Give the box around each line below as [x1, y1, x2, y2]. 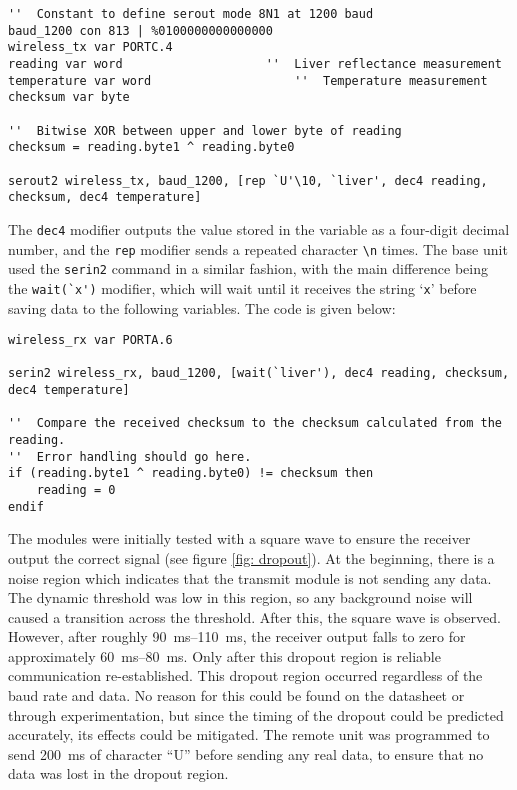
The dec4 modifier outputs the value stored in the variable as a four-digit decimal [8, 218, 510, 239]
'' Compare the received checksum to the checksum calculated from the [8, 416, 502, 431]
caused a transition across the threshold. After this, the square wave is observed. [8, 606, 501, 627]
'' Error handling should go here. [8, 449, 252, 464]
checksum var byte [8, 90, 130, 105]
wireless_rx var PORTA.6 [8, 333, 173, 348]
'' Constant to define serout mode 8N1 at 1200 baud [8, 7, 374, 21]
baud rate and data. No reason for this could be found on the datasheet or [8, 685, 465, 706]
